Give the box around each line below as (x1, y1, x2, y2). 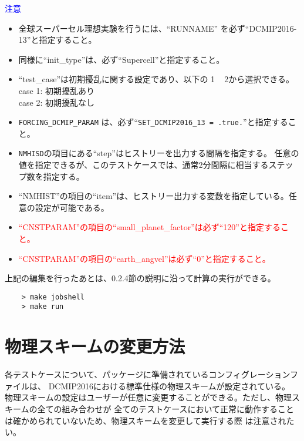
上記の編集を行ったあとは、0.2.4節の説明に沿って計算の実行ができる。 (5, 272, 276, 284)
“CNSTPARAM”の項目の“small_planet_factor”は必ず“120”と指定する (18, 221, 281, 233)
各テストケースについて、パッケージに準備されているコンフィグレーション (5, 368, 291, 381)
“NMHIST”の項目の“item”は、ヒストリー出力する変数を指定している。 (18, 190, 289, 202)
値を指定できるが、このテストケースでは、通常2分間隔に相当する (18, 159, 269, 171)
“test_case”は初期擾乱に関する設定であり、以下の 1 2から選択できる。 (18, 73, 295, 85)
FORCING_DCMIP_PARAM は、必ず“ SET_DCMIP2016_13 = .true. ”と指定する (18, 116, 288, 128)
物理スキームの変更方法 (5, 334, 185, 358)
